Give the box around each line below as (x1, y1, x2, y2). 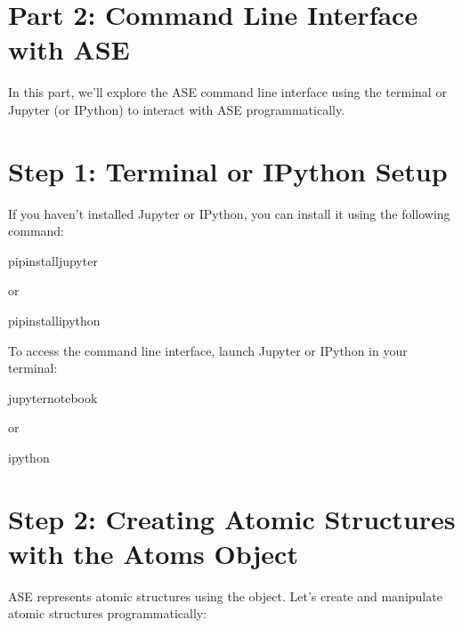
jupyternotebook (8, 388, 98, 407)
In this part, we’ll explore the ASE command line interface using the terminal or (8, 83, 447, 101)
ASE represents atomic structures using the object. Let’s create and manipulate (8, 586, 442, 605)
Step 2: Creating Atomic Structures (8, 500, 456, 536)
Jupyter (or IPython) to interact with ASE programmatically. (8, 100, 345, 118)
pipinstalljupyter (8, 251, 98, 270)
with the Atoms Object (8, 535, 298, 571)
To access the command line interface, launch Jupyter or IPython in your (8, 341, 408, 359)
